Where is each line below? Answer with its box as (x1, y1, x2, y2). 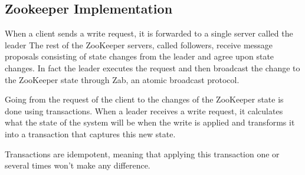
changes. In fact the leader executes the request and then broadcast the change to (5, 61, 300, 74)
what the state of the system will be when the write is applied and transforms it (5, 116, 295, 128)
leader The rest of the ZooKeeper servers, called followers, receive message (5, 38, 273, 51)
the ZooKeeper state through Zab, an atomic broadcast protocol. (5, 73, 240, 85)
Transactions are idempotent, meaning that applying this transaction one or (5, 147, 280, 160)
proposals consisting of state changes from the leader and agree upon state (5, 50, 274, 62)
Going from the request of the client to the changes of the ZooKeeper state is (5, 93, 284, 105)
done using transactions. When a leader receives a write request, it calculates (5, 104, 283, 117)
